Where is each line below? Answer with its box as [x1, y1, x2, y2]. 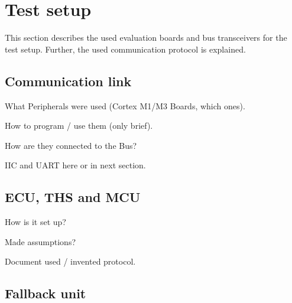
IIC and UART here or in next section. [5, 159, 146, 171]
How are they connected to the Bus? [5, 139, 137, 151]
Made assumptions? [5, 235, 76, 247]
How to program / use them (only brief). [5, 119, 153, 132]
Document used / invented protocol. [5, 255, 136, 268]
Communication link [5, 71, 132, 90]
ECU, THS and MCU [5, 188, 141, 206]
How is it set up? [5, 216, 66, 228]
